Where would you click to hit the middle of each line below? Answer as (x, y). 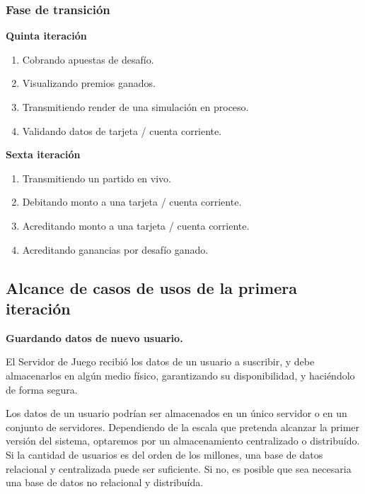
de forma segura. (42, 389)
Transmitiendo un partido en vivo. (97, 178)
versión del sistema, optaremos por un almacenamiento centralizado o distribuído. (183, 441)
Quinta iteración (46, 36)
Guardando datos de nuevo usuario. (94, 337)
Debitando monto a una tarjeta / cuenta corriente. (132, 202)
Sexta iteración (43, 154)
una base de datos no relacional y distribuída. (105, 482)
